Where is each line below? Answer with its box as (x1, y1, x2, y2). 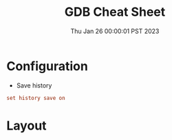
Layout (6, 118, 47, 133)
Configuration (6, 58, 89, 74)
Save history (16, 81, 52, 90)
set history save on (6, 94, 66, 101)
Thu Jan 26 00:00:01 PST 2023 (70, 27, 160, 35)
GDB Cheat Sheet (64, 4, 166, 20)
